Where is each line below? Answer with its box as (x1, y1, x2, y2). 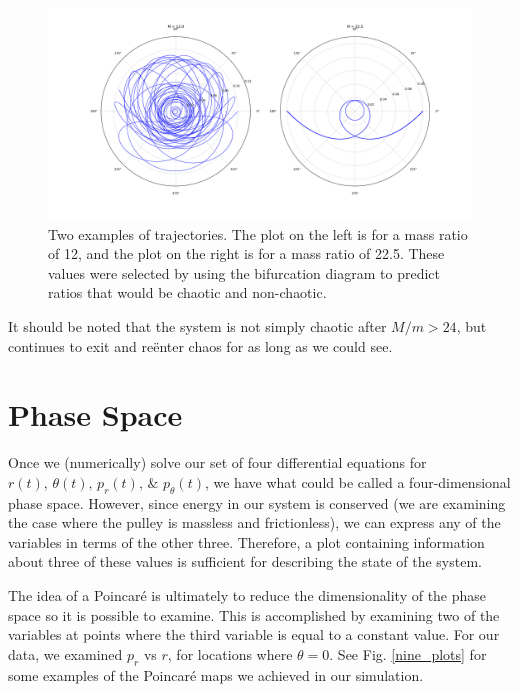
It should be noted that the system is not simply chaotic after (8, 315, 387, 336)
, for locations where (167, 643, 293, 664)
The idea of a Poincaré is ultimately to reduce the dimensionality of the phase (8, 585, 487, 606)
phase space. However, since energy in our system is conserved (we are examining (8, 492, 506, 513)
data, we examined (8, 643, 123, 664)
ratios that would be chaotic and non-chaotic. (48, 282, 327, 303)
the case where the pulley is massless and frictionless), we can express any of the (8, 512, 501, 533)
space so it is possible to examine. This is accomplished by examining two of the (8, 604, 500, 625)
